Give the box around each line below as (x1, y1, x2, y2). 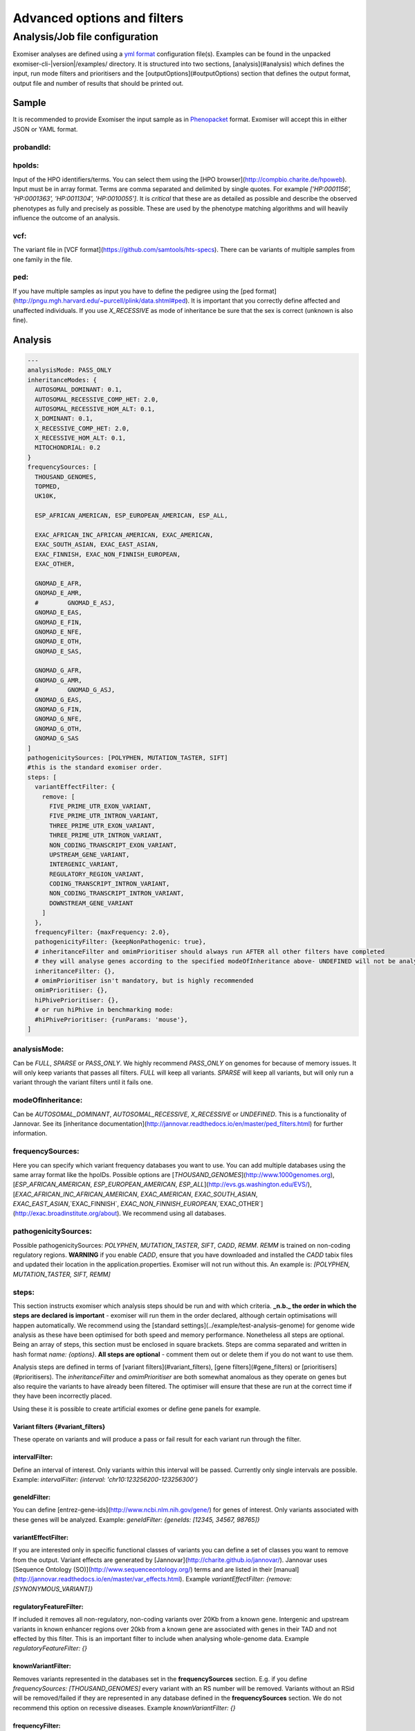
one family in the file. (12, 255, 73, 263)
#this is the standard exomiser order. (27, 764, 163, 771)
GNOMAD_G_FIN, (35, 706, 83, 713)
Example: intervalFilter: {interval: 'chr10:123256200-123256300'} (12, 1475, 199, 1483)
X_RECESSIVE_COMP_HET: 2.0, (35, 424, 130, 432)
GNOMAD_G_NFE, (35, 715, 83, 723)
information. (12, 1129, 48, 1138)
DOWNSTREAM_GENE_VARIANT (49, 899, 134, 907)
